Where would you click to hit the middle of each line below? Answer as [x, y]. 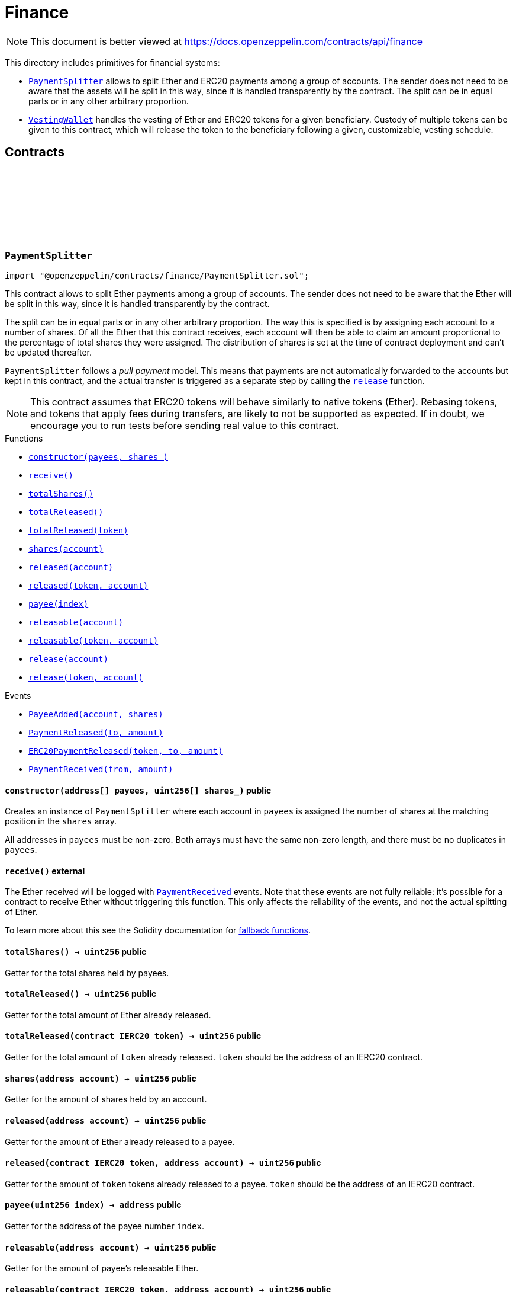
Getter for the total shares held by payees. [87, 973]
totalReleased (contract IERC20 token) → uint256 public [133, 1036]
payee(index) [59, 604]
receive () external [45, 871]
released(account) [71, 567]
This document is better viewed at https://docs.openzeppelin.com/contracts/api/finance [227, 41]
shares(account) [66, 549]
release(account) [68, 659]
